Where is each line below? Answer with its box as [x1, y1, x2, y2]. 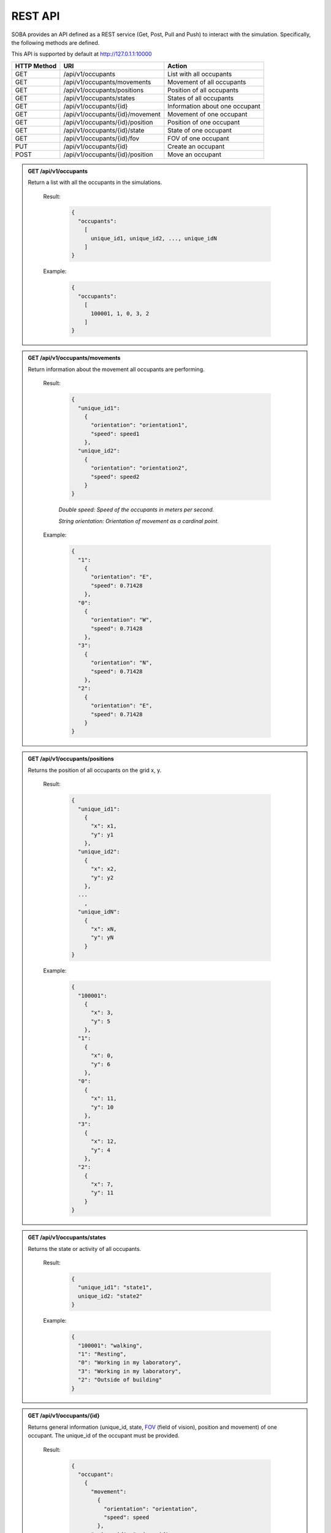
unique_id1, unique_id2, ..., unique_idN [91, 235, 217, 242]
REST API [11, 9, 60, 23]
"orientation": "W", [91, 616, 153, 624]
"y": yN [91, 934, 114, 941]
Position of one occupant [167, 118, 240, 126]
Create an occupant [167, 142, 225, 150]
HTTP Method [15, 61, 57, 70]
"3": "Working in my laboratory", [77, 1367, 182, 1375]
